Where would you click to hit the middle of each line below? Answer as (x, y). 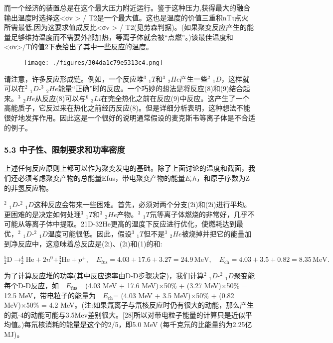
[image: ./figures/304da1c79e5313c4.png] (94, 62)
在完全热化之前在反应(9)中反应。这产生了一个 (175, 98)
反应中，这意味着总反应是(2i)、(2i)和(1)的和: (90, 243)
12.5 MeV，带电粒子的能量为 (50, 295)
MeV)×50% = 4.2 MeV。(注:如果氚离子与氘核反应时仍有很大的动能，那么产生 (129, 305)
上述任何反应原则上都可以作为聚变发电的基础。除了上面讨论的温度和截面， (126, 168)
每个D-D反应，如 (32, 285)
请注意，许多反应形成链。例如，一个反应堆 (74, 78)
